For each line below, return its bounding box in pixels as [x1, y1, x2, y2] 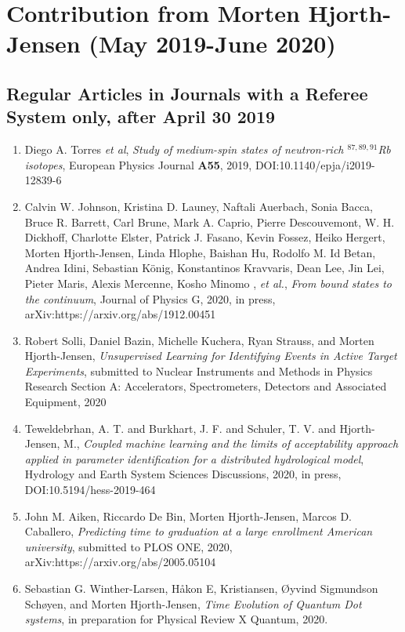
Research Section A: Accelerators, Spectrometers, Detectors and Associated [24, 378, 387, 394]
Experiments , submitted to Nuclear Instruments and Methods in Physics [24, 362, 373, 379]
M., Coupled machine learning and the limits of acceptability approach [63, 435, 399, 452]
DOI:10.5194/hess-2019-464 [24, 481, 156, 498]
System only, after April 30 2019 [6, 104, 276, 129]
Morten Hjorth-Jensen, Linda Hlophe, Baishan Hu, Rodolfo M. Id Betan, [24, 244, 376, 260]
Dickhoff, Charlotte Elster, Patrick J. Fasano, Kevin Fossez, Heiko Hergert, [24, 229, 385, 245]
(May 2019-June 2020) [89, 27, 336, 60]
